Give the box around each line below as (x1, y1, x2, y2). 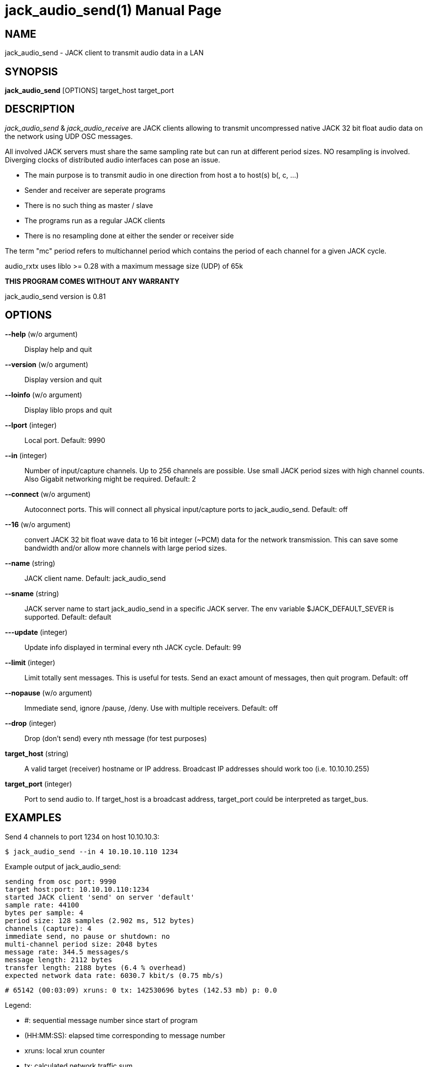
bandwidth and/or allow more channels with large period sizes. (24, 543, 227, 552)
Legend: (5, 1000, 31, 1009)
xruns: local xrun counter (24, 1046, 105, 1055)
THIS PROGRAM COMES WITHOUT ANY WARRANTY (5, 277, 180, 285)
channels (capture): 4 (5, 924, 92, 932)
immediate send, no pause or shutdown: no (5, 932, 170, 940)
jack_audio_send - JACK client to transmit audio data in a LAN (5, 48, 204, 57)
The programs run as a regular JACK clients (24, 216, 165, 225)
